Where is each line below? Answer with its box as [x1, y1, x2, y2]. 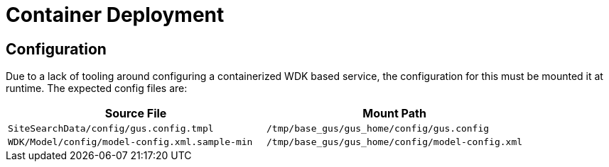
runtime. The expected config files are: [6, 82, 188, 95]
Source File [104, 106, 167, 121]
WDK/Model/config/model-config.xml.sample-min [8, 137, 253, 148]
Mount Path [362, 106, 426, 121]
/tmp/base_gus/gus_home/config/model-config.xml [266, 137, 523, 148]
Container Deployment [6, 3, 225, 27]
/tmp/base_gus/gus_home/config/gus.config [266, 123, 490, 134]
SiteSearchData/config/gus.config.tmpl [8, 123, 214, 134]
